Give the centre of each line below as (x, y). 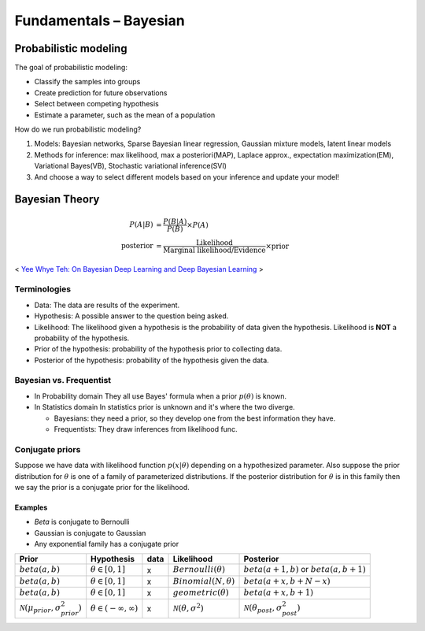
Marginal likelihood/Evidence (214, 250)
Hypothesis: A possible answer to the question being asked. (131, 316)
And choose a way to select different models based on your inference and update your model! (187, 176)
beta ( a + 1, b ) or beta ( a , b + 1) (305, 570)
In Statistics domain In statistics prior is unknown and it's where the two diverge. (164, 407)
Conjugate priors (48, 449)
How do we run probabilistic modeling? (78, 129)
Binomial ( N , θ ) (204, 581)
